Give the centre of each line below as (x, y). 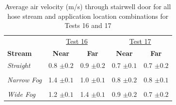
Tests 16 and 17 (88, 25)
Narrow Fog (25, 79)
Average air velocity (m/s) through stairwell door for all (88, 6)
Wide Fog (21, 94)
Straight (19, 65)
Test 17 (140, 41)
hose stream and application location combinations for (88, 16)
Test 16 (77, 41)
